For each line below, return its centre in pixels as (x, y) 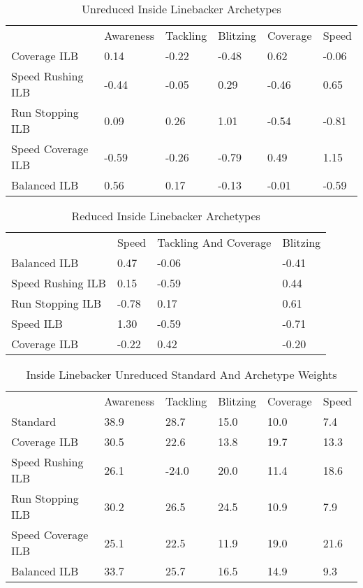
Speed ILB (37, 323)
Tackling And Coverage (214, 242)
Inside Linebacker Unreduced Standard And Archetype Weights (181, 374)
